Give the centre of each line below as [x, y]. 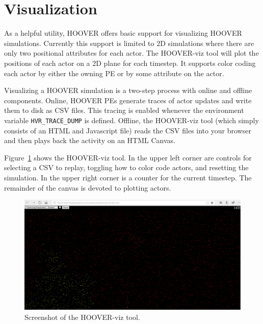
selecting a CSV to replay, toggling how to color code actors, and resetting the [126, 167]
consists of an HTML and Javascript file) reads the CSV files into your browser [128, 130]
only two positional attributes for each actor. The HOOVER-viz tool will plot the [131, 53]
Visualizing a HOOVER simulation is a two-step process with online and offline [128, 90]
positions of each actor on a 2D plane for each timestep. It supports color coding [130, 63]
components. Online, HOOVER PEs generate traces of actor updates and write [128, 100]
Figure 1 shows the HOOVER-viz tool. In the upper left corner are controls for [128, 157]
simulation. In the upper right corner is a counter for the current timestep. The [128, 177]
